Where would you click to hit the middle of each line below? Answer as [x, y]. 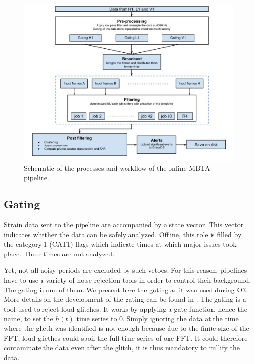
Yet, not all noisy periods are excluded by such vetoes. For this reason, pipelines [126, 270]
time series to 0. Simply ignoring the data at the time [157, 318]
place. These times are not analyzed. [59, 253]
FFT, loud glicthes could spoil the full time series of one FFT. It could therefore [126, 338]
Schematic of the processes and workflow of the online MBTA [117, 167]
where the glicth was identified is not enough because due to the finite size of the [127, 328]
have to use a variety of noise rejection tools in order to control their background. [127, 279]
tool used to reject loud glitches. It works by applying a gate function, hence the [126, 309]
